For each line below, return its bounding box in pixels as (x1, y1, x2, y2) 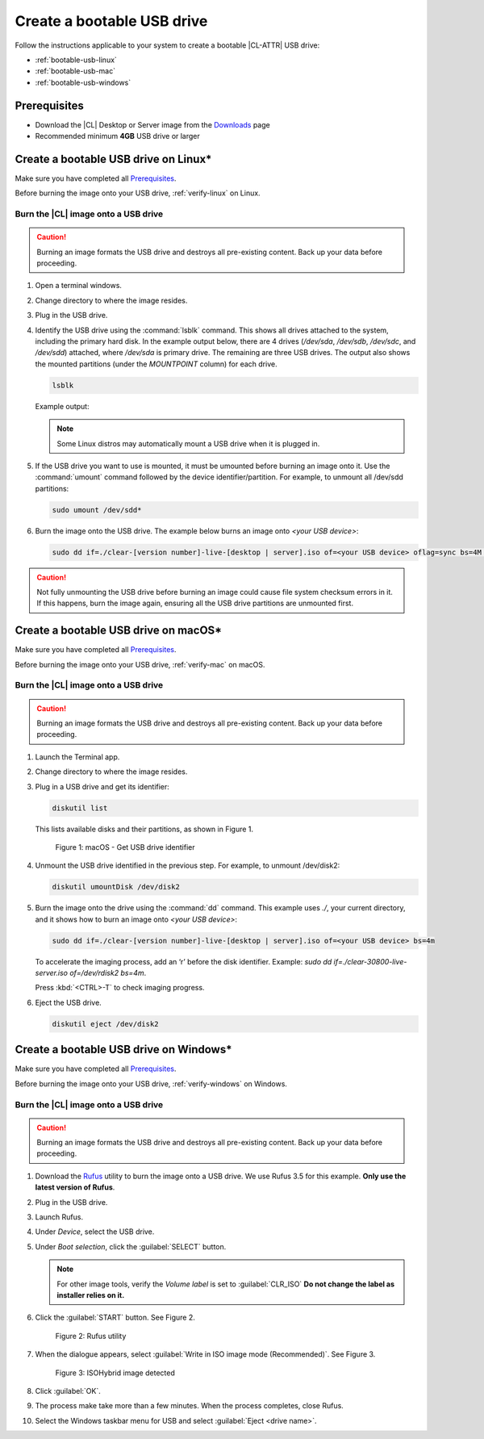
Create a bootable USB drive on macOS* (15, 624, 222, 638)
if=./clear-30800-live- (333, 956, 407, 966)
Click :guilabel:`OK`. (35, 1386, 101, 1395)
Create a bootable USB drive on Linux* (15, 152, 212, 165)
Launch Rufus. (35, 1212, 84, 1222)
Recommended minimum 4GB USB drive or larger (35, 132, 201, 141)
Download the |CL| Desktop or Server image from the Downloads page (35, 119, 270, 129)
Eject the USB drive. (35, 998, 102, 1007)
